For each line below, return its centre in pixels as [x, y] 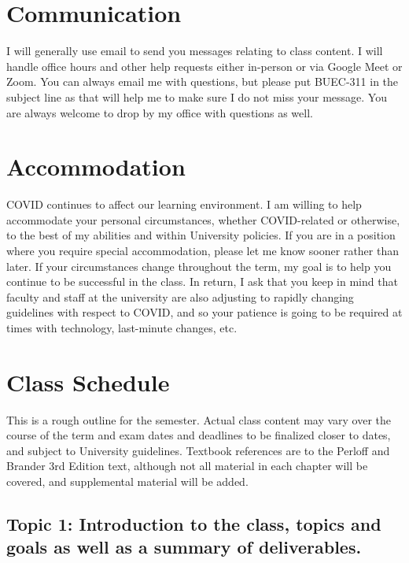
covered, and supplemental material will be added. [127, 482]
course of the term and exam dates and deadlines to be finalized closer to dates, [199, 435]
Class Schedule [88, 382]
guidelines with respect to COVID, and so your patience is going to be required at [204, 312]
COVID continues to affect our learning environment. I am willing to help [184, 204]
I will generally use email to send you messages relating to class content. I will [195, 51]
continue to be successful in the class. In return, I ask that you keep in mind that [202, 281]
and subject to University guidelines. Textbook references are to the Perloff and [198, 450]
